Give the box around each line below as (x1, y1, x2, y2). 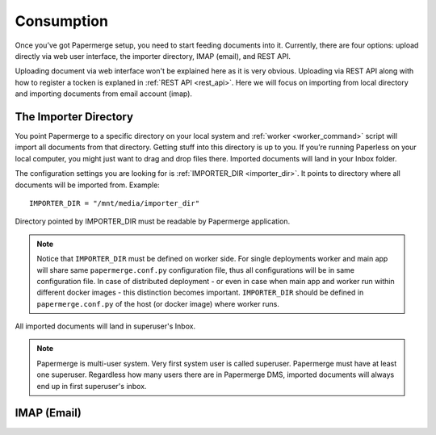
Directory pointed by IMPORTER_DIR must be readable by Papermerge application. (15, 216, 291, 226)
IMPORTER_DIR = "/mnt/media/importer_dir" (29, 199, 200, 207)
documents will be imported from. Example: (15, 180, 161, 190)
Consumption (15, 12, 109, 30)
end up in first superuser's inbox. (36, 381, 147, 391)
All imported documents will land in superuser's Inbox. (15, 321, 196, 331)
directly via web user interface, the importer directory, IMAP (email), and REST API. (15, 51, 291, 61)
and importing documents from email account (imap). (15, 89, 193, 98)
